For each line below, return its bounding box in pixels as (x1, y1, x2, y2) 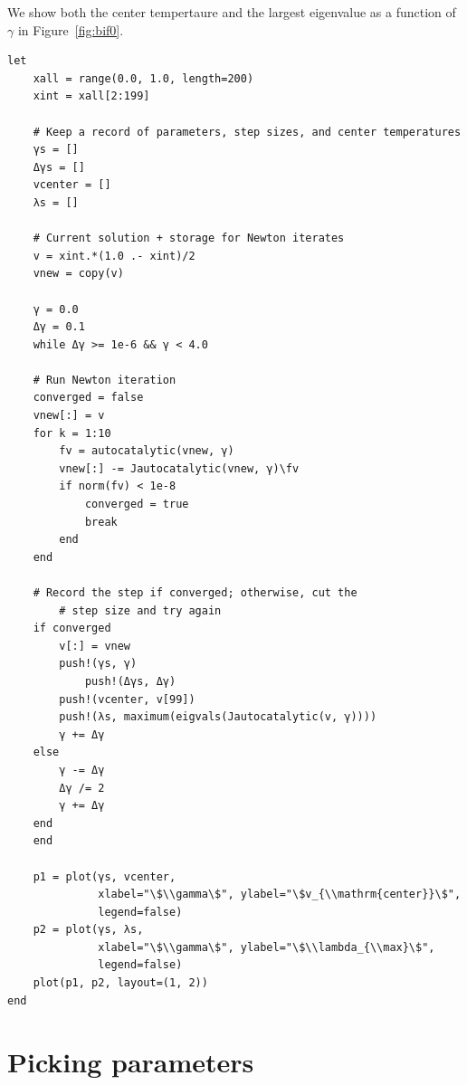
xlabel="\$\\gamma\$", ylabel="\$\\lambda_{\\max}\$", (98, 940, 435, 954)
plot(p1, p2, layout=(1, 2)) (33, 976, 208, 990)
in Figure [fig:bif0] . (17, 20, 124, 39)
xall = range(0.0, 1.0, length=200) (33, 71, 254, 85)
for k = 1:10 (33, 426, 111, 440)
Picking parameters (7, 1043, 254, 1080)
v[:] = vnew (59, 639, 131, 652)
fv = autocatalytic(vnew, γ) (59, 444, 234, 458)
